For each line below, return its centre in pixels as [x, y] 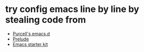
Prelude [21, 39]
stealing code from [45, 20]
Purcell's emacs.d [31, 33]
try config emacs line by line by [72, 9]
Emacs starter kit [30, 44]
